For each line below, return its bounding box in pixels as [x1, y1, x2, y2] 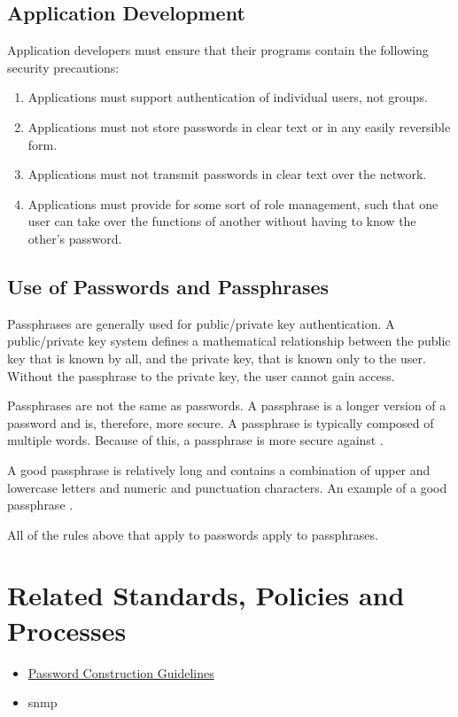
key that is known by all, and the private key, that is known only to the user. [7, 348, 426, 367]
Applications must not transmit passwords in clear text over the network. [27, 165, 427, 183]
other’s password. [27, 229, 122, 247]
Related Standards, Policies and [7, 577, 405, 613]
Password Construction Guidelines [27, 663, 214, 682]
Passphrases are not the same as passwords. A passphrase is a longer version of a [7, 396, 446, 415]
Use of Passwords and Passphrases [7, 272, 330, 300]
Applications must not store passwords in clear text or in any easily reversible [27, 117, 451, 136]
